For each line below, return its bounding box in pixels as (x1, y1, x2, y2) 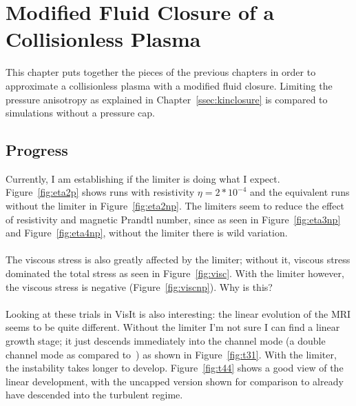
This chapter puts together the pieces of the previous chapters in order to (6, 65, 316, 79)
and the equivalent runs (250, 185, 350, 199)
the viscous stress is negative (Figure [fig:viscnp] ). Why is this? (6, 279, 273, 294)
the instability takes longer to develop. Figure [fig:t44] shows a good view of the (6, 361, 344, 375)
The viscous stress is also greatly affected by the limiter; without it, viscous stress (6, 252, 350, 267)
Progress (6, 139, 68, 161)
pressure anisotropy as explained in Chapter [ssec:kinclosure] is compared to (6, 92, 328, 106)
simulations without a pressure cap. (6, 105, 155, 120)
